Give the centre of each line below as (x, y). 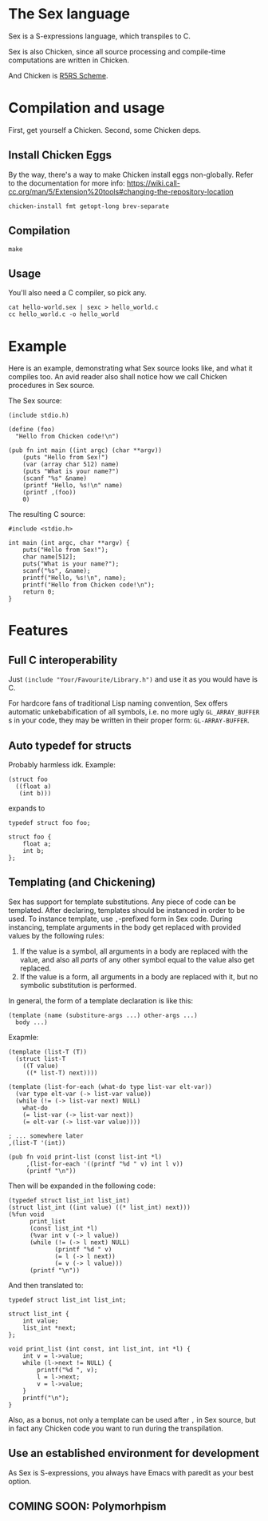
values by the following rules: (57, 935)
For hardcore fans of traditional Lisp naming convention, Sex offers (118, 703)
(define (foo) (32, 430)
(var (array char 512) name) (71, 465)
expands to (27, 808)
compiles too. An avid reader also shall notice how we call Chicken (118, 377)
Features (38, 631)
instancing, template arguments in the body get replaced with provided (125, 927)
